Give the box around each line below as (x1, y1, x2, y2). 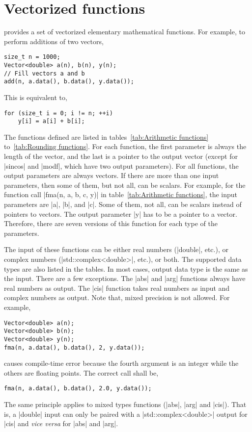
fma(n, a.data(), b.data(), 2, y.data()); (4, 344, 145, 351)
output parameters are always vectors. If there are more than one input (4, 170, 219, 180)
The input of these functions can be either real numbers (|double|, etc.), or (4, 244, 228, 254)
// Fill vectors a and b (4, 70, 85, 77)
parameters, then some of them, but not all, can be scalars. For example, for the (4, 179, 246, 190)
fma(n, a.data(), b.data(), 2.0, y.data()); (4, 385, 152, 392)
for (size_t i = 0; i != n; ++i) (4, 109, 113, 117)
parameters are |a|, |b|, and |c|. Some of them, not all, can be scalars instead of (4, 199, 242, 209)
